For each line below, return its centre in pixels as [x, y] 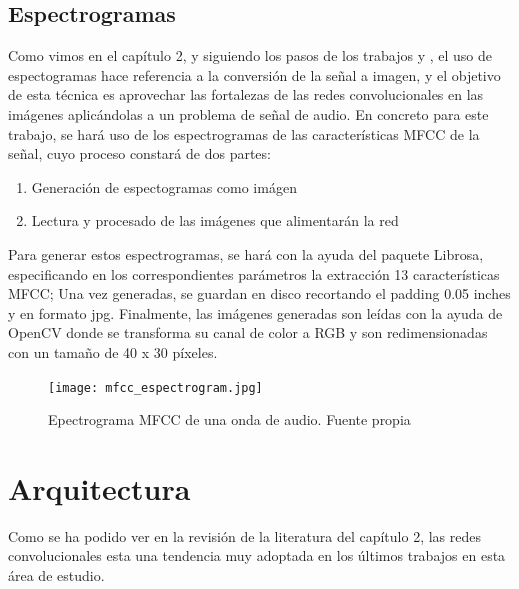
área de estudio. [56, 575]
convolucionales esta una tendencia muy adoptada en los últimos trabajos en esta [257, 555]
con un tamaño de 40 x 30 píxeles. [113, 351]
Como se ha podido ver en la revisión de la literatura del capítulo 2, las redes [244, 535]
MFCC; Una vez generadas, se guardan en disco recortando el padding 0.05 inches [259, 293]
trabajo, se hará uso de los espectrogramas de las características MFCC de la [244, 133]
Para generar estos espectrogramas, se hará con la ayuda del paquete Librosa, [246, 253]
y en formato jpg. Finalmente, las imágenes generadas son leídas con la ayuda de [255, 312]
